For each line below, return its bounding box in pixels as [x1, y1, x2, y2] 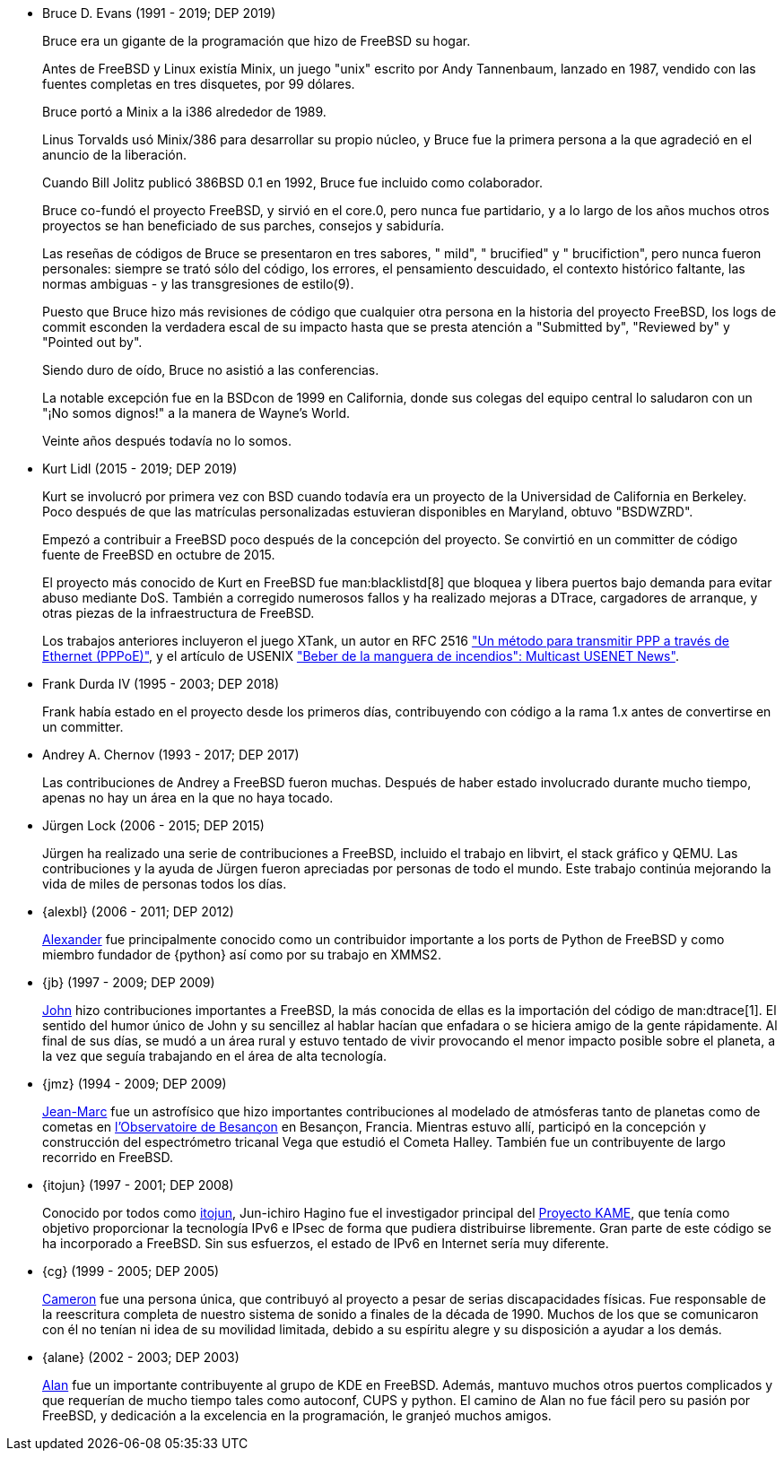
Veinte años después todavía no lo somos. [42, 433, 292, 448]
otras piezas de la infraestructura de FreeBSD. [42, 605, 315, 621]
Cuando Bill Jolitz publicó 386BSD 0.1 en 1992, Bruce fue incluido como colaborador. [42, 175, 543, 190]
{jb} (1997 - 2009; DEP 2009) [42, 975, 215, 990]
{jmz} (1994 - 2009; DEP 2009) [42, 1076, 227, 1091]
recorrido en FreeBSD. [42, 1150, 174, 1165]
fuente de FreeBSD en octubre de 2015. [42, 547, 275, 562]
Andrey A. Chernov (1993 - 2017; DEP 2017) [42, 747, 300, 762]
